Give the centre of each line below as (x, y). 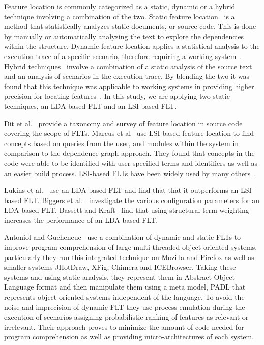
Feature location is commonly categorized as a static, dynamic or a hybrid (120, 6)
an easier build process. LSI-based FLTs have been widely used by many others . (130, 173)
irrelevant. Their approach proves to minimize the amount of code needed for (124, 326)
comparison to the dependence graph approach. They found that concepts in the (129, 153)
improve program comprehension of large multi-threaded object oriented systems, (131, 247)
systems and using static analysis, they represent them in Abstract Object (120, 277)
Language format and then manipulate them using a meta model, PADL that (125, 287)
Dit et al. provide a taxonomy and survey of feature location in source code (123, 123)
